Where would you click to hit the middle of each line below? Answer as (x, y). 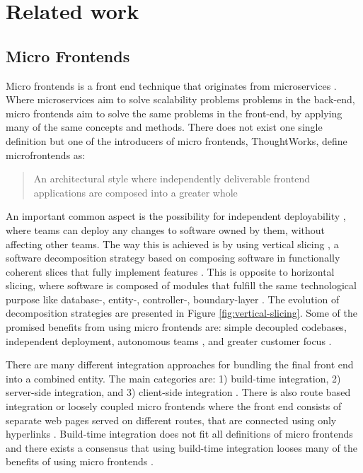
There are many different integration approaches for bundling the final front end (180, 364)
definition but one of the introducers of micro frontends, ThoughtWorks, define (177, 140)
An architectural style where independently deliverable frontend (172, 179)
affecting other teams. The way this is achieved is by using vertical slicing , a (172, 244)
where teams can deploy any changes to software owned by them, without (165, 229)
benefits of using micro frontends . (80, 461)
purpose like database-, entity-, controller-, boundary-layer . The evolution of (173, 299)
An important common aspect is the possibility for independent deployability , (176, 216)
